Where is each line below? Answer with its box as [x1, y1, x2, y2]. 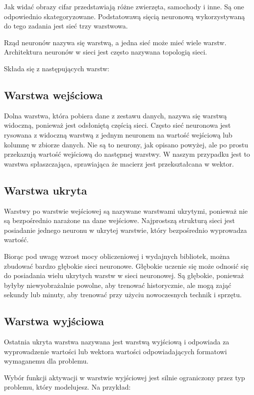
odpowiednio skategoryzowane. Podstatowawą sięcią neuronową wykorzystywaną [4, 11, 245, 21]
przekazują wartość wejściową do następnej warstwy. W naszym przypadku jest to [4, 149, 250, 159]
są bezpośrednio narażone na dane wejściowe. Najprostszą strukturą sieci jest [4, 215, 235, 226]
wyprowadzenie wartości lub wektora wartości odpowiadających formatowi [4, 346, 227, 356]
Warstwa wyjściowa [4, 313, 104, 329]
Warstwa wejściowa [4, 87, 103, 102]
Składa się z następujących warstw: [4, 63, 109, 73]
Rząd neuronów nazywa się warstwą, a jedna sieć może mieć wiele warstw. [4, 37, 227, 47]
